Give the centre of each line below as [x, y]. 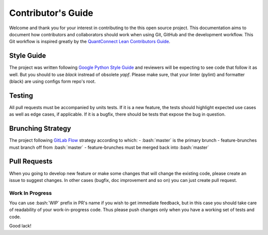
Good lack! [20, 226]
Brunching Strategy [40, 129]
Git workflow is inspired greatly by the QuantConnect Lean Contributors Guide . [90, 42]
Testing [21, 95]
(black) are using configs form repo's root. [53, 81]
